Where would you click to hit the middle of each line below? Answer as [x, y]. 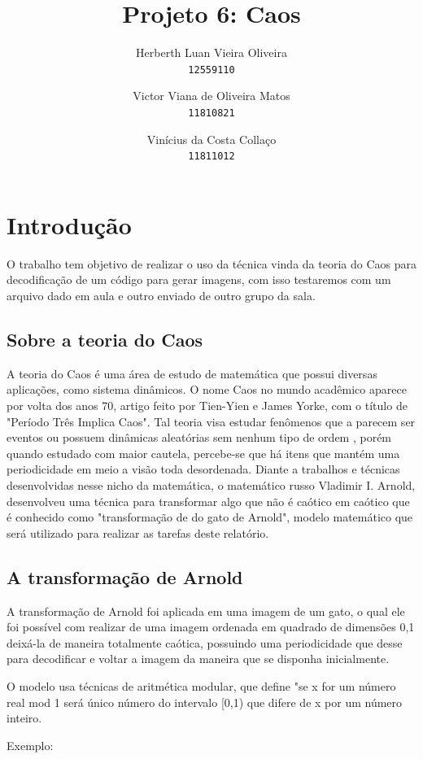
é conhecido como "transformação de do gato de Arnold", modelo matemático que [210, 517]
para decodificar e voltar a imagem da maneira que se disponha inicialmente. [198, 659]
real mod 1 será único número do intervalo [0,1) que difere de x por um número [205, 702]
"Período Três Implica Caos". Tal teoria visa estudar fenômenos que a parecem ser [211, 421]
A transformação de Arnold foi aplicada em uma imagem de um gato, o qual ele [206, 611]
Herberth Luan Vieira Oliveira [211, 52]
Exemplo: [30, 745]
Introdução [69, 224]
